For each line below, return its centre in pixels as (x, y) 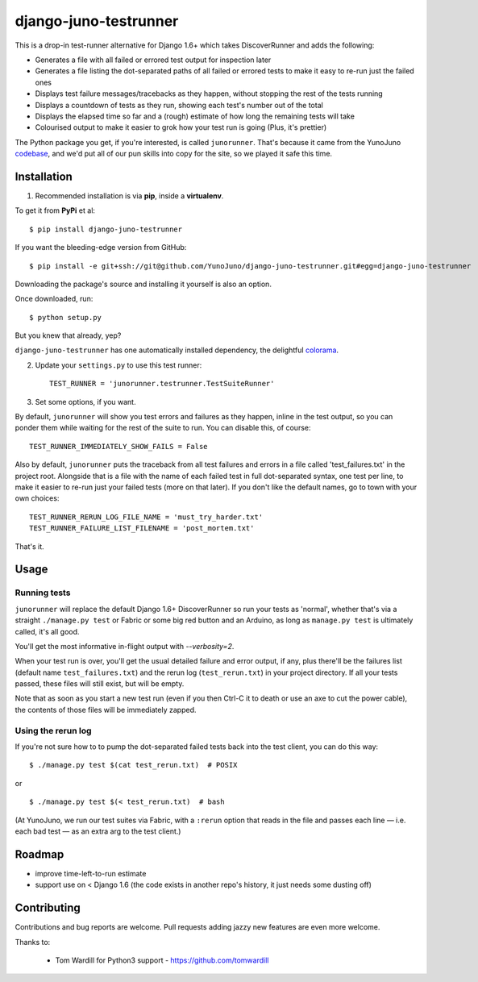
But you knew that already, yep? (68, 335)
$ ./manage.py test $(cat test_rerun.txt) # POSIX (133, 765)
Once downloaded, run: (54, 299)
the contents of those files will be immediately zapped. (106, 709)
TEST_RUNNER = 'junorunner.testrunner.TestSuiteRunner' (162, 384)
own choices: (37, 498)
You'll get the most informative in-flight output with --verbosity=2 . (125, 646)
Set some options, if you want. (85, 402)
